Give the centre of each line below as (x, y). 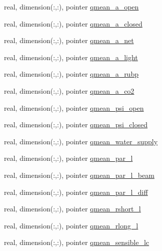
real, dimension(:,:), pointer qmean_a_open (71, 7)
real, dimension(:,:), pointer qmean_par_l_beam (79, 175)
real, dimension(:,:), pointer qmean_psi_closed (76, 124)
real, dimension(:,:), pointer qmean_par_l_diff (76, 192)
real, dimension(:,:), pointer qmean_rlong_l (71, 225)
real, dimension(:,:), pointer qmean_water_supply (81, 141)
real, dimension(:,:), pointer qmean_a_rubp (71, 74)
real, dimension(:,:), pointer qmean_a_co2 (69, 90)
